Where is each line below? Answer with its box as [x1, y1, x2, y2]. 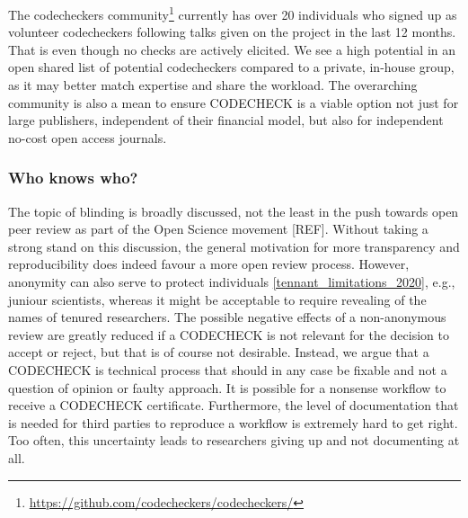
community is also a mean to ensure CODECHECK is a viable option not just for [8, 93, 459, 112]
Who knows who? [8, 166, 138, 189]
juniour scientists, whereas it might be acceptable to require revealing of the [8, 290, 427, 308]
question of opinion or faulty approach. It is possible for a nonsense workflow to [8, 378, 446, 397]
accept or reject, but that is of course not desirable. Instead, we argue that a [8, 343, 429, 362]
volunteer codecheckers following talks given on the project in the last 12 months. [8, 22, 456, 41]
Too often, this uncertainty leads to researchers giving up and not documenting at [8, 431, 460, 450]
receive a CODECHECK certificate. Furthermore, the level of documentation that [8, 396, 459, 415]
